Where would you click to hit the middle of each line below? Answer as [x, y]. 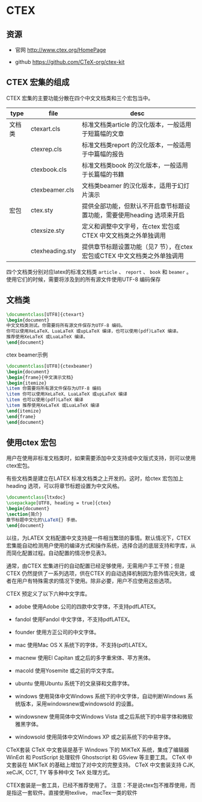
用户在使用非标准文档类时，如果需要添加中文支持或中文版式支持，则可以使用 [101, 458]
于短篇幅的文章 [103, 133]
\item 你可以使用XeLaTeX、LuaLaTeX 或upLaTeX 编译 [67, 394]
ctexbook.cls [49, 169]
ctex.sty [42, 210]
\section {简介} [24, 514]
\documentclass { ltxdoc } [36, 497]
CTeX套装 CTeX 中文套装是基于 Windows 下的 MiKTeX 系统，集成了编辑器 [98, 750]
